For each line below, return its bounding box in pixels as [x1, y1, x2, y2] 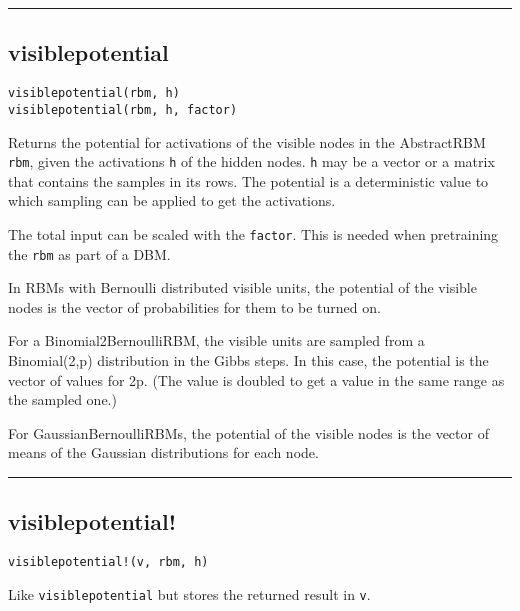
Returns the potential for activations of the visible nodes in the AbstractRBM [8, 131, 486, 152]
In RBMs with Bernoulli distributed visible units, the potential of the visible [8, 277, 477, 298]
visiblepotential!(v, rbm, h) [8, 555, 209, 570]
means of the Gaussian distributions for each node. [8, 442, 319, 463]
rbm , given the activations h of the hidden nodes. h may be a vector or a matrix [8, 151, 495, 172]
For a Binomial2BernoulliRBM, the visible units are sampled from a [8, 330, 425, 351]
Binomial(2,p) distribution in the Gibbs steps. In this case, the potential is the [8, 350, 489, 371]
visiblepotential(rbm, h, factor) [8, 102, 238, 117]
